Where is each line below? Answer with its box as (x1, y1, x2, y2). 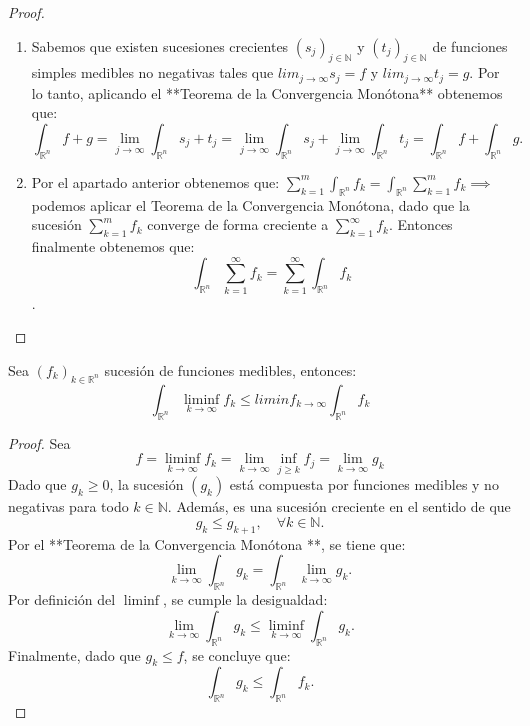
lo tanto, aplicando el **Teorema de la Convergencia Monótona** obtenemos (31, 82, 503, 103)
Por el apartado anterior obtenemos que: (31, 171, 280, 192)
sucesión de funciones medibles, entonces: (104, 359, 357, 380)
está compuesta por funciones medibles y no (229, 474, 499, 495)
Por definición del (8, 589, 116, 610)
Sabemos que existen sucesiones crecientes (31, 35, 289, 56)
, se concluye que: (183, 644, 291, 665)
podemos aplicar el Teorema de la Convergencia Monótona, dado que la (31, 194, 470, 215)
